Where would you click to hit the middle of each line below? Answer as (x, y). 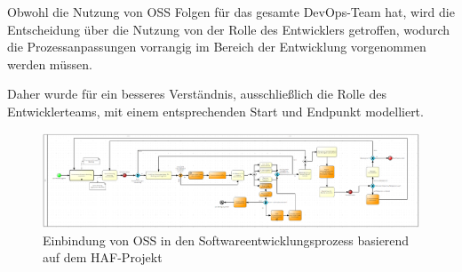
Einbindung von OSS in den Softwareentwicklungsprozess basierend (226, 240)
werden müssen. (50, 64)
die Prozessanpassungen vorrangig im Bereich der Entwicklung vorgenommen (217, 47)
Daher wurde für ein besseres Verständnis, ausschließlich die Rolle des (197, 94)
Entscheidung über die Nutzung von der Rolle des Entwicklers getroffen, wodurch (229, 29)
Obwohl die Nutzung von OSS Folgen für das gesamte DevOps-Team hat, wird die (231, 12)
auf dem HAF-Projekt (103, 257)
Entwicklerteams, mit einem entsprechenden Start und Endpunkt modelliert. (215, 111)
